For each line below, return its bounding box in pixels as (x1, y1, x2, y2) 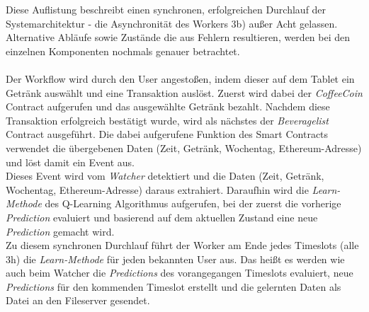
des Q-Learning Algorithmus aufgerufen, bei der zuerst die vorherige (45, 196, 341, 211)
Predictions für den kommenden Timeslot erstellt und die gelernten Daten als (6, 279, 341, 294)
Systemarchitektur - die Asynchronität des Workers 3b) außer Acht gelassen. (6, 16, 338, 30)
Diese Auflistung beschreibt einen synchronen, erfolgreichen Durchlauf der (6, 2, 327, 16)
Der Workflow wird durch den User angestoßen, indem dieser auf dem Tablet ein (6, 71, 355, 86)
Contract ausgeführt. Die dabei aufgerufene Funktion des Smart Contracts (6, 127, 329, 141)
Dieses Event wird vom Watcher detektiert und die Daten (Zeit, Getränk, (6, 168, 324, 183)
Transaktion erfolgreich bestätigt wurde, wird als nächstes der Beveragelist (6, 112, 329, 127)
